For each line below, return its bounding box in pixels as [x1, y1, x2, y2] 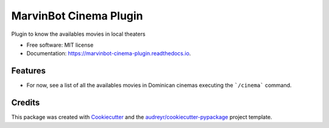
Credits [11, 98, 40, 108]
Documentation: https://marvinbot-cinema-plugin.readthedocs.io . [26, 50, 191, 57]
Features [11, 66, 46, 76]
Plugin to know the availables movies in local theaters [11, 30, 146, 38]
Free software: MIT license [26, 41, 94, 49]
